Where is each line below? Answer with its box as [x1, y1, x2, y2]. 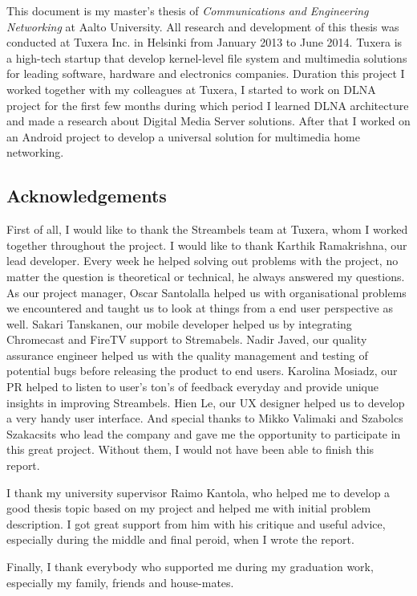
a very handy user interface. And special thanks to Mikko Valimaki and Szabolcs [6, 410, 403, 427]
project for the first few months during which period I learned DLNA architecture [6, 96, 409, 113]
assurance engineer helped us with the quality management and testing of [6, 346, 368, 363]
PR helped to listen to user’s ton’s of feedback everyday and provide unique [6, 378, 379, 395]
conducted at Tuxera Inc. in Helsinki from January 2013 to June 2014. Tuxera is [6, 34, 403, 51]
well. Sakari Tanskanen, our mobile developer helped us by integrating [6, 315, 352, 332]
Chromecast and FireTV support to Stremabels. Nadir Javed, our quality [6, 331, 367, 348]
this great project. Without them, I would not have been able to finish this [6, 441, 374, 458]
